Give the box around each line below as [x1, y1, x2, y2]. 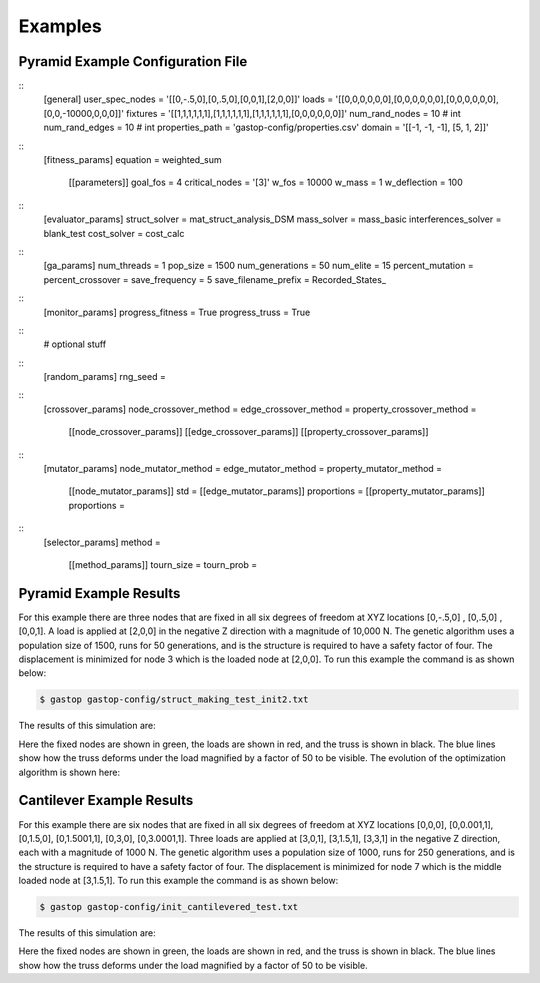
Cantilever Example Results [18, 792, 194, 809]
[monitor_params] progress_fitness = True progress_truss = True [43, 306, 311, 318]
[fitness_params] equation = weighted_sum [43, 154, 222, 166]
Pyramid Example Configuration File [18, 53, 248, 70]
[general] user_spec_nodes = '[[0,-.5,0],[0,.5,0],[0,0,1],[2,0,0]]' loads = [43, 93, 334, 105]
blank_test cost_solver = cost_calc [43, 227, 185, 239]
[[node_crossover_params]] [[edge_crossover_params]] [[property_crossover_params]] [68, 426, 429, 438]
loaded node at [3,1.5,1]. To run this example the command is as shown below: [18, 875, 339, 887]
